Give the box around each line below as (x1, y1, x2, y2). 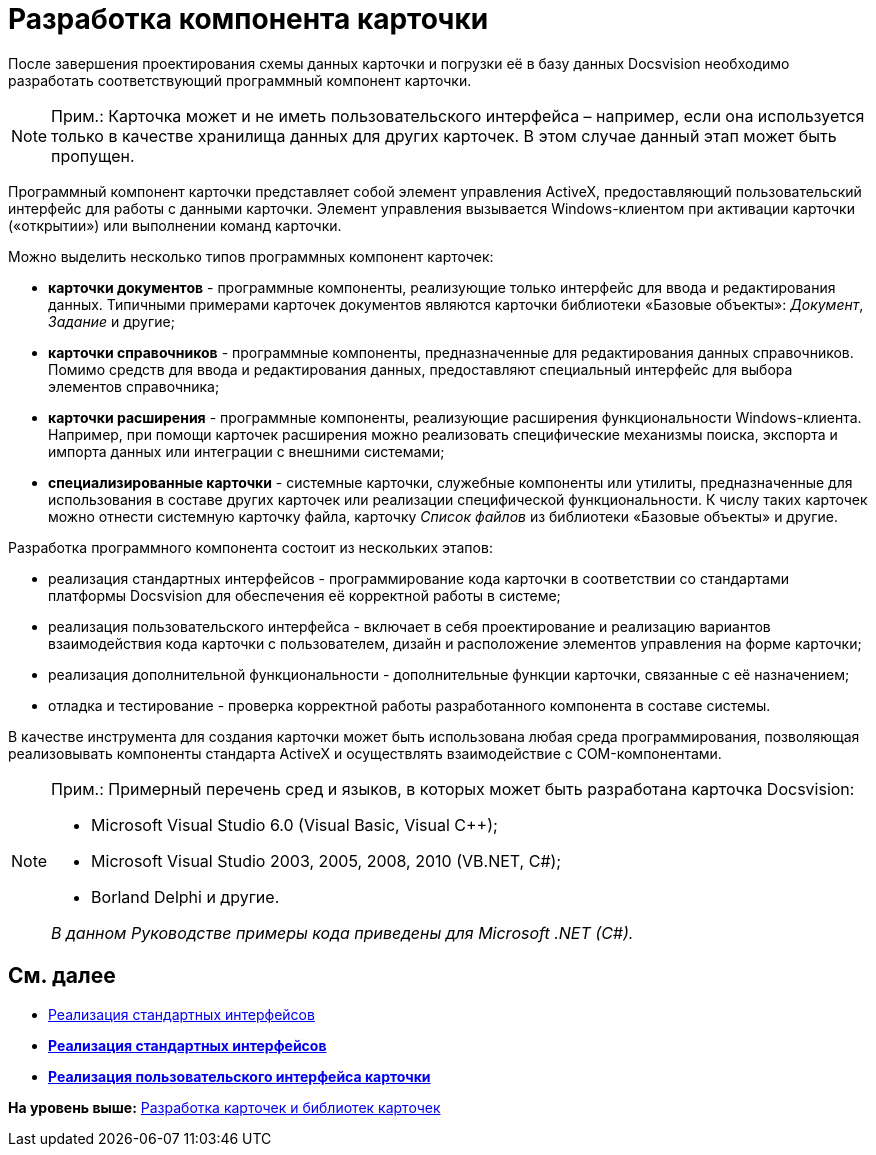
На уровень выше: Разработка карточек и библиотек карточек (8, 1098, 441, 1116)
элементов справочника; (48, 377, 220, 395)
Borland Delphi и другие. (91, 886, 280, 907)
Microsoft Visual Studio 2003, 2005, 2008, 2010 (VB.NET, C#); (91, 850, 562, 871)
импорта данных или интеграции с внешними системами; (48, 442, 445, 460)
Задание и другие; (48, 312, 175, 330)
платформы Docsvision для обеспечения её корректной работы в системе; (48, 586, 561, 604)
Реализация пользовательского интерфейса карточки (48, 1067, 431, 1085)
